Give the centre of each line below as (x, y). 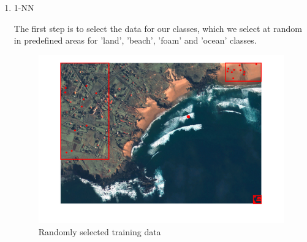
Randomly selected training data (100, 231)
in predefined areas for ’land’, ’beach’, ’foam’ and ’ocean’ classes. (135, 40)
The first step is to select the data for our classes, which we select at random (158, 28)
